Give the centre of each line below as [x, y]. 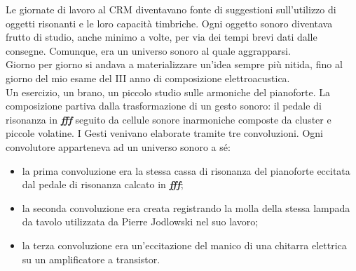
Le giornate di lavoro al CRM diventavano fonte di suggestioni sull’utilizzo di [171, 9]
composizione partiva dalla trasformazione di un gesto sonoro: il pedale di [164, 106]
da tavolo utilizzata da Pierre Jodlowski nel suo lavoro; [140, 222]
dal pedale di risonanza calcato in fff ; [103, 184]
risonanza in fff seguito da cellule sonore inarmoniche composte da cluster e [169, 119]
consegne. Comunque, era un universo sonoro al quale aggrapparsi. [148, 50]
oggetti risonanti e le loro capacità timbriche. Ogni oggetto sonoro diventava [169, 23]
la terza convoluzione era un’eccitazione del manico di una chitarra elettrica [184, 245]
